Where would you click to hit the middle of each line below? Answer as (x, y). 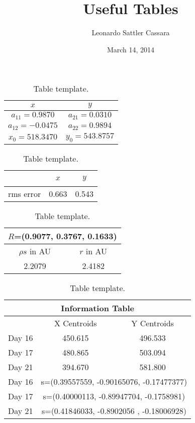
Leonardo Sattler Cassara (131, 32)
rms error (25, 194)
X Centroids (75, 323)
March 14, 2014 (131, 49)
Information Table (97, 308)
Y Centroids (153, 323)
